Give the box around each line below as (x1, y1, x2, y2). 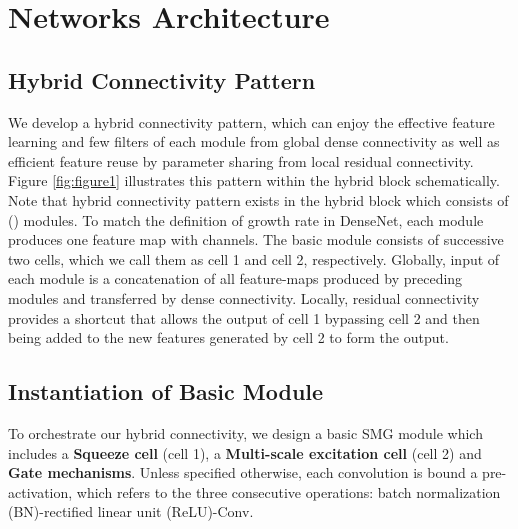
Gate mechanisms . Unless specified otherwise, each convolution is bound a (8, 462, 478, 483)
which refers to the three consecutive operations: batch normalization (76, 481, 501, 502)
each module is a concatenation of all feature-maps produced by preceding (8, 268, 463, 289)
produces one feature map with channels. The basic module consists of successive (8, 229, 504, 250)
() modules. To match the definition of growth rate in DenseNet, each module (8, 209, 484, 230)
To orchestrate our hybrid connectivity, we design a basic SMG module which (8, 422, 483, 443)
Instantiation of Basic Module (8, 376, 324, 407)
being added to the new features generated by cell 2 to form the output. (8, 327, 449, 348)
